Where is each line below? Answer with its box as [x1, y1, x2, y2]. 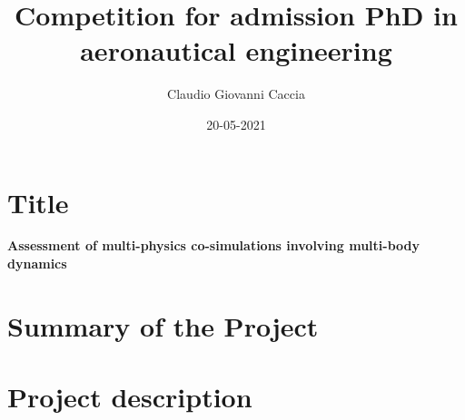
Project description [7, 378, 252, 415]
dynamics [7, 254, 67, 273]
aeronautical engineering [80, 32, 392, 69]
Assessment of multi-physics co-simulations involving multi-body [7, 236, 420, 255]
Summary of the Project [7, 307, 319, 344]
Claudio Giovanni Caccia [167, 84, 305, 103]
